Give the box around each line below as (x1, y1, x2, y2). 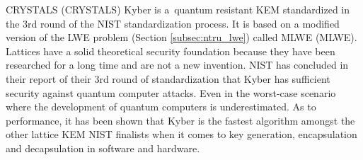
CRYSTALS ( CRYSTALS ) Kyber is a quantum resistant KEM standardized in (6, 2, 350, 16)
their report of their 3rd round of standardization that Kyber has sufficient (6, 71, 330, 86)
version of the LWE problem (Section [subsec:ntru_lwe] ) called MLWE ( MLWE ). (6, 30, 357, 45)
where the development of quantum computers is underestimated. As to (6, 99, 316, 114)
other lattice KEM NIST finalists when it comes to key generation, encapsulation (6, 127, 357, 142)
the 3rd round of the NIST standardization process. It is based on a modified (6, 16, 340, 30)
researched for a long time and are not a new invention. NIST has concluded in (6, 57, 349, 72)
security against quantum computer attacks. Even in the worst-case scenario (6, 85, 336, 100)
